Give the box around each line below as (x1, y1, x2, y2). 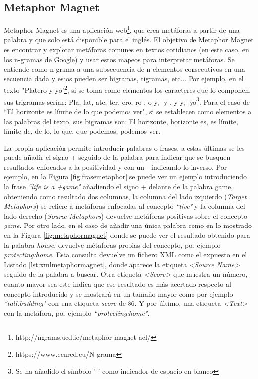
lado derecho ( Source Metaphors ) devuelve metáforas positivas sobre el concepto (4, 210, 247, 221)
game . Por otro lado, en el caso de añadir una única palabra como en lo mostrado (4, 220, 252, 230)
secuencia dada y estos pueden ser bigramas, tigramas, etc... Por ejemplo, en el (4, 73, 244, 83)
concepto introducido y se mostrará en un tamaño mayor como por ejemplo (4, 288, 233, 299)
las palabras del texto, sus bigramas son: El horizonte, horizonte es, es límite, (4, 116, 238, 126)
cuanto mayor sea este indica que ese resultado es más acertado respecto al (4, 279, 231, 289)
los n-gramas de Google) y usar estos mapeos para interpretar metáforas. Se (4, 54, 235, 64)
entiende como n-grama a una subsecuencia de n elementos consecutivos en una (4, 64, 245, 74)
